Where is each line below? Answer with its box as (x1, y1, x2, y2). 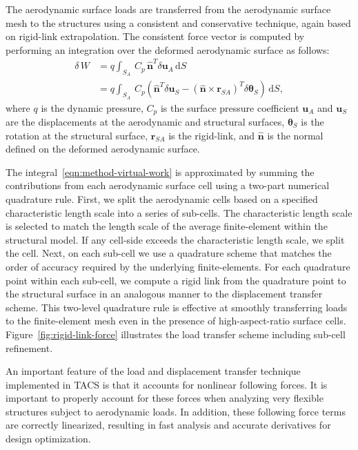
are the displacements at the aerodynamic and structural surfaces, (6, 115, 285, 129)
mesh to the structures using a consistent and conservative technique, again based (6, 15, 351, 30)
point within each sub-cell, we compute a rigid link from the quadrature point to (6, 273, 346, 287)
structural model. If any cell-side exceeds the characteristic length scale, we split (6, 232, 345, 246)
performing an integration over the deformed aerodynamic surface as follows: (6, 42, 330, 57)
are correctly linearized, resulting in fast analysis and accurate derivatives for (6, 418, 331, 432)
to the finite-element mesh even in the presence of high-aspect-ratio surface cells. (6, 313, 346, 328)
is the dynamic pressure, (41, 100, 143, 115)
